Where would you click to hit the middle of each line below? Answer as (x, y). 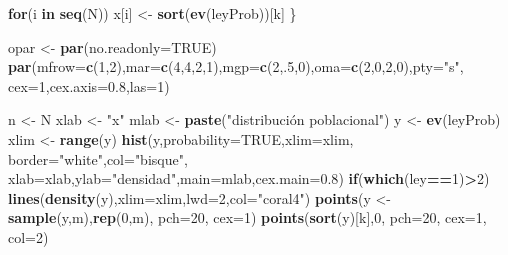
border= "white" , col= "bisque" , (98, 158)
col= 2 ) (28, 236)
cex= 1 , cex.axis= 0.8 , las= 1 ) (89, 85)
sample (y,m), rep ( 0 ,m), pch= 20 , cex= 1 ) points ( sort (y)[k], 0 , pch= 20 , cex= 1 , (247, 217)
